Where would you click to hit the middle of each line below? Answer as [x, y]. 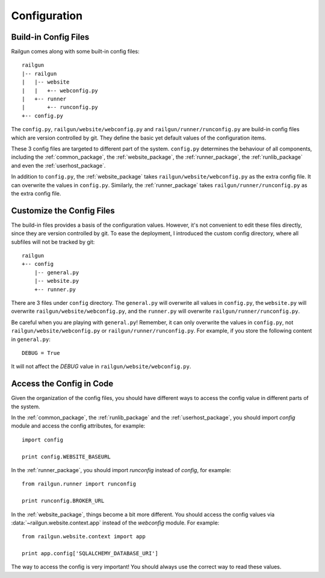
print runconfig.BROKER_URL [63, 501]
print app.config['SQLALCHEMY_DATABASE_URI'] [90, 554]
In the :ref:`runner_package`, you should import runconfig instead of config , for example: [121, 470]
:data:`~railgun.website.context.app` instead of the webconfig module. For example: [115, 523]
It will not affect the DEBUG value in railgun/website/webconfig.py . [101, 366]
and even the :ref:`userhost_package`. [58, 165]
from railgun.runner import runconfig [79, 484]
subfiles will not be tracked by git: [53, 242]
